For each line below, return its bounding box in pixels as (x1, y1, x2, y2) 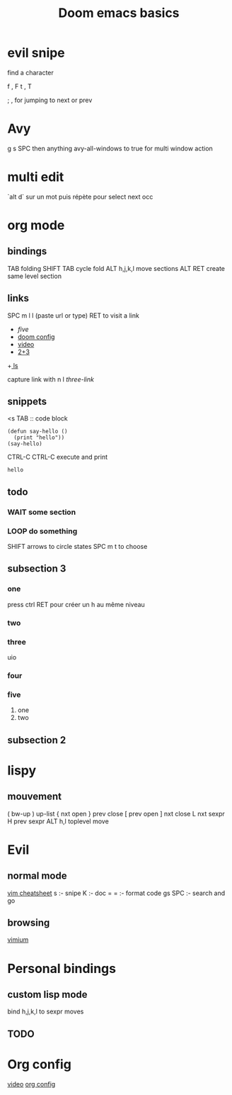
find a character (7, 68, 54, 77)
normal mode (7, 870, 67, 882)
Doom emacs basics (58, 5, 180, 21)
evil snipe (7, 45, 65, 61)
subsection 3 (7, 562, 66, 575)
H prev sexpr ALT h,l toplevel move (7, 817, 110, 826)
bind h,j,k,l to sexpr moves (7, 1007, 84, 1016)
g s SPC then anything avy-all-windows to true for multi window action (7, 144, 214, 152)
